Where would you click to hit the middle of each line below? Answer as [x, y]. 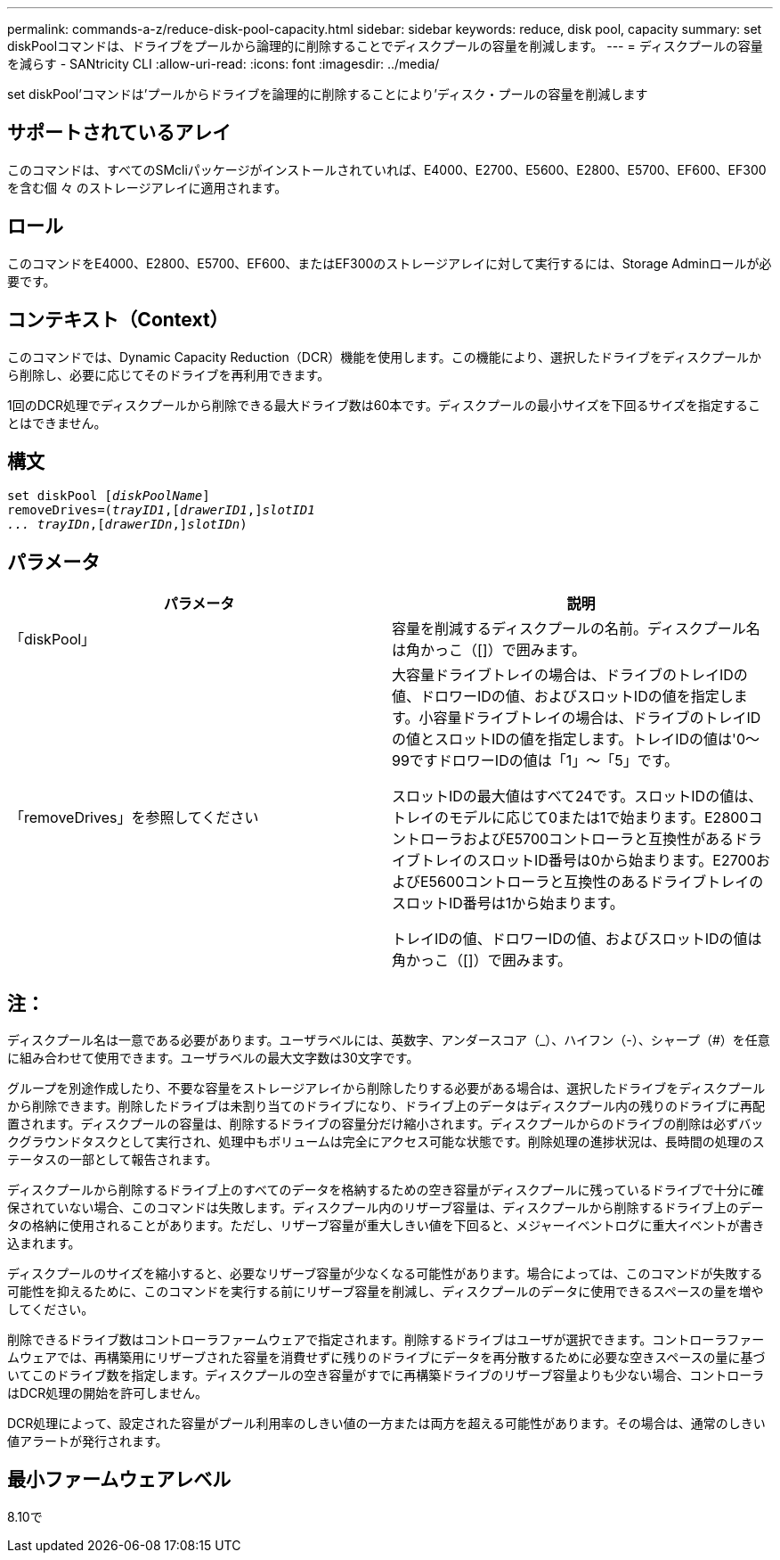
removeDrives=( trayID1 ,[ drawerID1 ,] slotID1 [161, 510]
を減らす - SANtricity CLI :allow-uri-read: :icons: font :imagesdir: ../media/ [223, 64]
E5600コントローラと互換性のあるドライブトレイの [592, 882]
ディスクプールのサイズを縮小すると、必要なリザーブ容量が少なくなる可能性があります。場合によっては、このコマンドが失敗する [385, 1274]
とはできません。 [57, 423]
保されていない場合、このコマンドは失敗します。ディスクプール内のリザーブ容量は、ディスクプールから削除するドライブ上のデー [386, 1208]
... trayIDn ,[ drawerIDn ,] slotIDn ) [127, 525]
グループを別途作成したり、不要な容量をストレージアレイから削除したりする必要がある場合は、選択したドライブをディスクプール [386, 1088]
